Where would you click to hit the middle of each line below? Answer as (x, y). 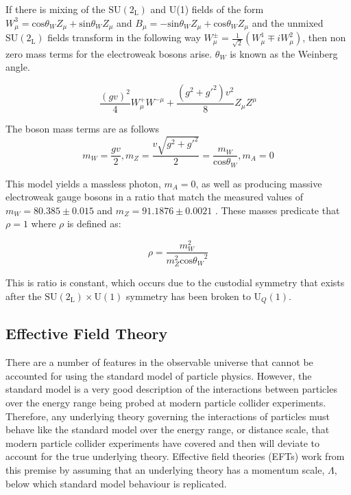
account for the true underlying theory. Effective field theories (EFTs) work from (175, 456)
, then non (324, 37)
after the (24, 296)
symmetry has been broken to (189, 296)
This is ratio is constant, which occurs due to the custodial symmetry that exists (175, 282)
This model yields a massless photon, (83, 183)
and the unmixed (288, 22)
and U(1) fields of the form (207, 9)
